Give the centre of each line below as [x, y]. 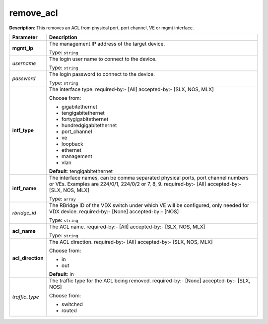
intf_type [23, 130]
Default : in [61, 274]
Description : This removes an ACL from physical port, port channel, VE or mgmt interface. [101, 28]
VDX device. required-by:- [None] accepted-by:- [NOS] [114, 211]
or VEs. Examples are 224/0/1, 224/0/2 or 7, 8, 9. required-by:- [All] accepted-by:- [145, 184]
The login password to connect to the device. [102, 74]
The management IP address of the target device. [107, 44]
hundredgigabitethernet [89, 125]
